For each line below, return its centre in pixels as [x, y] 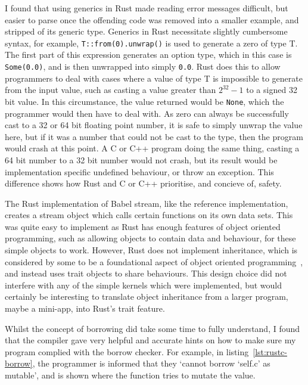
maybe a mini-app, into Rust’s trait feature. [85, 308]
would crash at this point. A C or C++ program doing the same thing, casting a [152, 148]
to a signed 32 [272, 90]
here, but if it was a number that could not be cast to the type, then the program [154, 136]
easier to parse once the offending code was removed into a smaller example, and [152, 19]
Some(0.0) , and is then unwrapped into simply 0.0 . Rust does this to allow [143, 66]
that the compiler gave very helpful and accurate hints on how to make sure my [150, 340]
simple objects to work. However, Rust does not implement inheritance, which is [151, 250]
